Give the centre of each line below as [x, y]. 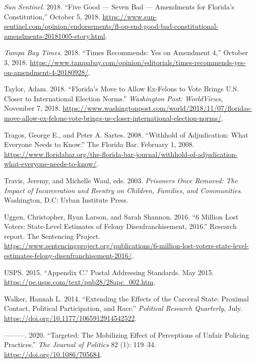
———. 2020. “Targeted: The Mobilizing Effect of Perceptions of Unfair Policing [127, 334]
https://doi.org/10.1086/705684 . [53, 354]
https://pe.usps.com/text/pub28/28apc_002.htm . [80, 282]
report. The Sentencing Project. [52, 236]
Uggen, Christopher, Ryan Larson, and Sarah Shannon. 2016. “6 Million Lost [121, 216]
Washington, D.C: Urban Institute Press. [66, 200]
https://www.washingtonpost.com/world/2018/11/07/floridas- [157, 108]
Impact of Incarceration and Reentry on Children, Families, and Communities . [123, 190]
